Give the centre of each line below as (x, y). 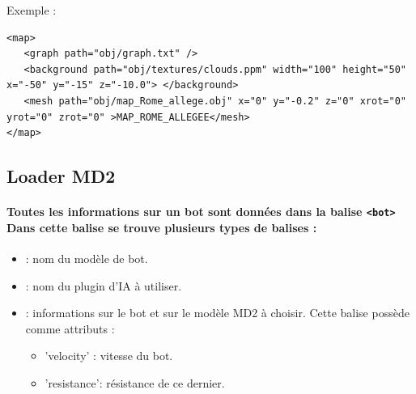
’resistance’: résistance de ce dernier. (135, 382)
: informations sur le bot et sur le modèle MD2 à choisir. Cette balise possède (217, 313)
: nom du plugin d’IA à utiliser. (104, 285)
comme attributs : (70, 328)
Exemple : (32, 10)
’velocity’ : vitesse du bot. (109, 356)
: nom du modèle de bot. (87, 258)
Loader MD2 (61, 176)
